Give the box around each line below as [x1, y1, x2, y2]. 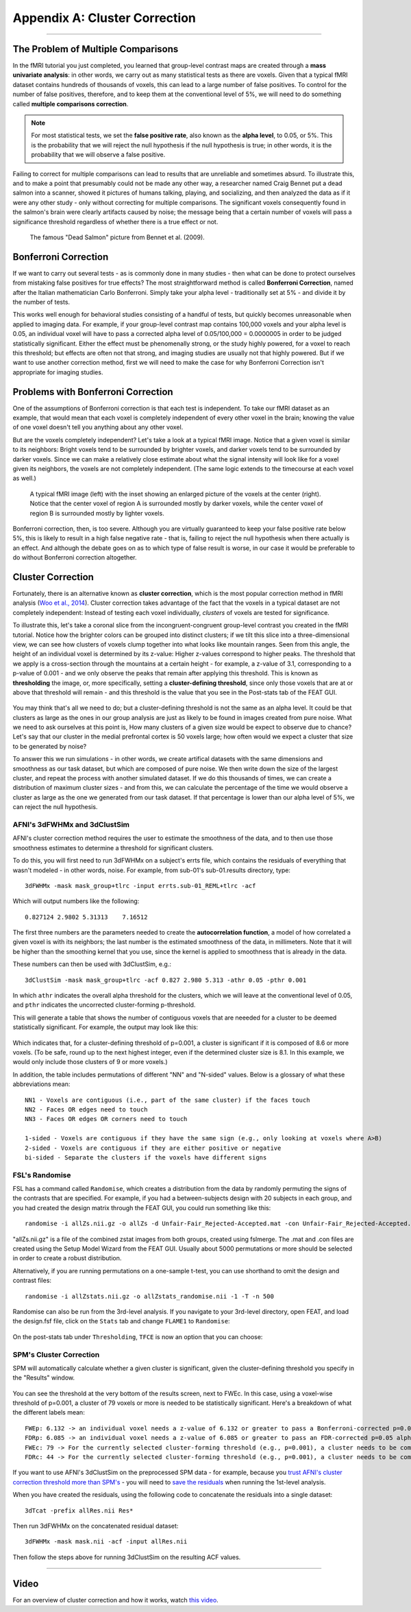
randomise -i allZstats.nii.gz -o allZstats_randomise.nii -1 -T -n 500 [25, 1292, 274, 1300]
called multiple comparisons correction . [12, 99, 129, 108]
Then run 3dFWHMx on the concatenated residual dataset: [12, 1521, 179, 1530]
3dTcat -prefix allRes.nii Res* [25, 1506, 134, 1515]
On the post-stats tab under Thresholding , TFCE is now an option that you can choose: [12, 1332, 263, 1340]
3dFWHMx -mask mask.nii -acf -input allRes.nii [25, 1538, 188, 1545]
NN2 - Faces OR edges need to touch [25, 1105, 148, 1114]
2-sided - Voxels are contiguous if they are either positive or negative [25, 1144, 282, 1152]
